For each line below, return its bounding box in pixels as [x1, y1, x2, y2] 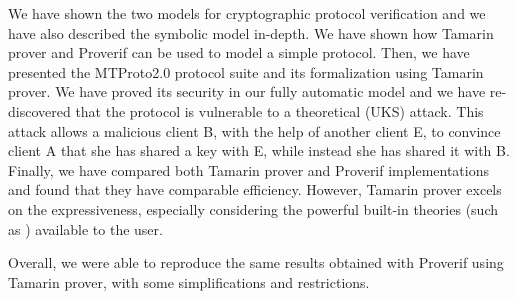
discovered [8, 100, 71, 121]
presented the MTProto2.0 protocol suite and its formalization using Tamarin [8, 61, 484, 82]
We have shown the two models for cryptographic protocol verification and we [8, 3, 486, 23]
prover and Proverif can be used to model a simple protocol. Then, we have [8, 42, 470, 63]
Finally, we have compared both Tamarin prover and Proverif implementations [8, 159, 490, 180]
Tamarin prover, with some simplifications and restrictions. [8, 271, 370, 292]
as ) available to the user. [8, 218, 163, 239]
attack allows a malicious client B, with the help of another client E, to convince [8, 120, 501, 141]
